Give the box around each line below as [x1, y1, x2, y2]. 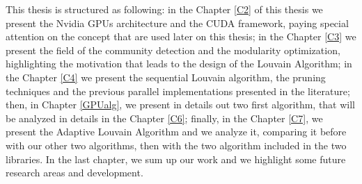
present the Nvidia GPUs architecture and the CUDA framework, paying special [6, 15, 349, 30]
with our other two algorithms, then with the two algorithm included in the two [6, 137, 347, 152]
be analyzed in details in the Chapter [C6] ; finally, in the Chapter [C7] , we [6, 110, 323, 125]
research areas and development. [6, 165, 143, 180]
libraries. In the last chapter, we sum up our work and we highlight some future [6, 151, 346, 166]
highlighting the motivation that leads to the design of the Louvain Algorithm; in [6, 56, 352, 71]
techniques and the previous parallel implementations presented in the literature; [6, 83, 350, 98]
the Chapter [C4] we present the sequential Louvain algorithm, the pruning [6, 69, 326, 84]
